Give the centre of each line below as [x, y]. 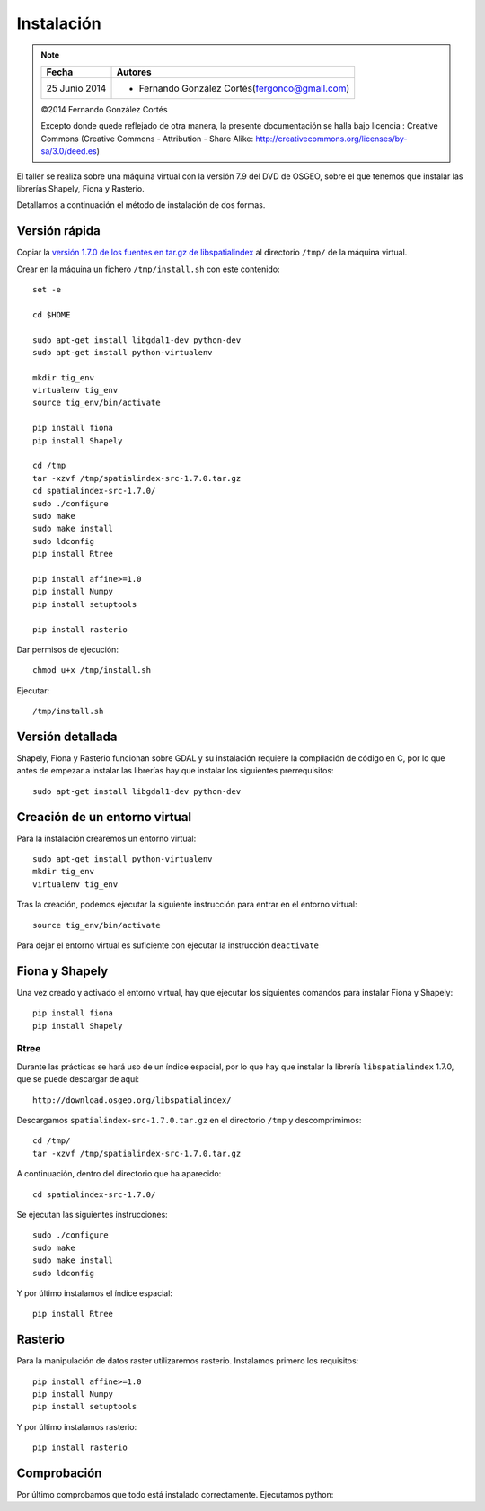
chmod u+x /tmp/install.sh [92, 671]
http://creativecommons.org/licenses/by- [331, 139]
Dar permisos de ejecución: [67, 649]
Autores [134, 72]
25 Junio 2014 [76, 88]
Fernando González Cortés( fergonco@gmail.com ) [244, 88]
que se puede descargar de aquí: [78, 1079]
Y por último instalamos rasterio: [77, 1426]
